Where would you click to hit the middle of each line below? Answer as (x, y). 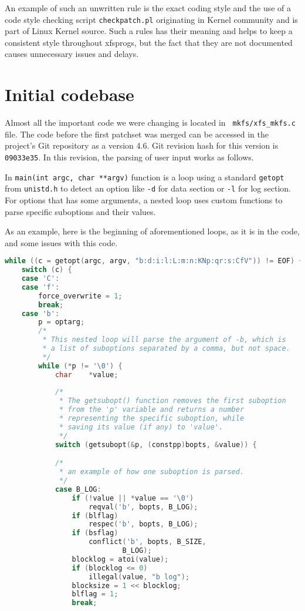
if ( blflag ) (95, 516)
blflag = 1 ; (95, 594)
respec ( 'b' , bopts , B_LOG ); (143, 524)
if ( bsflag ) (95, 533)
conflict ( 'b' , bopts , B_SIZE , (148, 542)
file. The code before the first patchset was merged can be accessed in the (137, 134)
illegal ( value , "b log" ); (139, 577)
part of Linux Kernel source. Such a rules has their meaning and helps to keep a (149, 31)
